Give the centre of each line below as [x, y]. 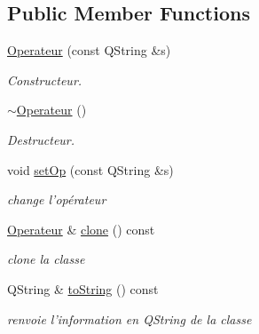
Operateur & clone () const [81, 229]
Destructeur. [41, 139]
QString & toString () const [83, 288]
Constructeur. [45, 80]
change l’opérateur [57, 199]
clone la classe [46, 259]
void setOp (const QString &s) [90, 169]
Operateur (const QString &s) [89, 50]
